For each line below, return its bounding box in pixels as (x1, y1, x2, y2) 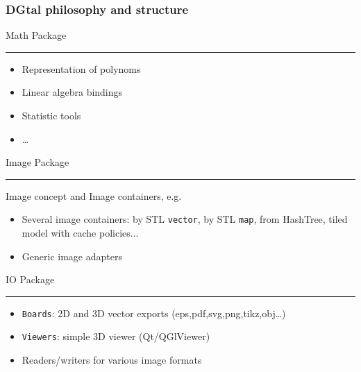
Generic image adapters (22, 248, 122, 263)
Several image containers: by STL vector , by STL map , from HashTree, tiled (22, 212, 348, 226)
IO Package (6, 272, 55, 287)
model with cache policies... (22, 226, 139, 240)
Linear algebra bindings (22, 85, 123, 99)
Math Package (6, 28, 67, 42)
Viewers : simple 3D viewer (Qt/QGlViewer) (22, 329, 210, 344)
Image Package (6, 155, 69, 169)
